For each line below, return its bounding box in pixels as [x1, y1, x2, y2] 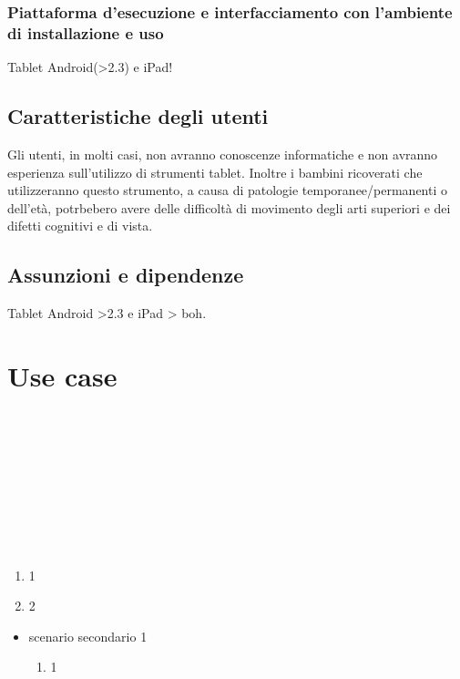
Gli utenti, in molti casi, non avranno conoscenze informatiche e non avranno [7, 144, 438, 163]
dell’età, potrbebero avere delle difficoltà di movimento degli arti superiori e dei [7, 198, 451, 217]
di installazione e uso [7, 21, 164, 44]
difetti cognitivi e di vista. [7, 216, 153, 235]
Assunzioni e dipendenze [7, 261, 244, 289]
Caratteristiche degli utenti [7, 102, 269, 130]
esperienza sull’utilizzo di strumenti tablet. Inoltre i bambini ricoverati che [7, 162, 423, 181]
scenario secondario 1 [28, 626, 148, 645]
